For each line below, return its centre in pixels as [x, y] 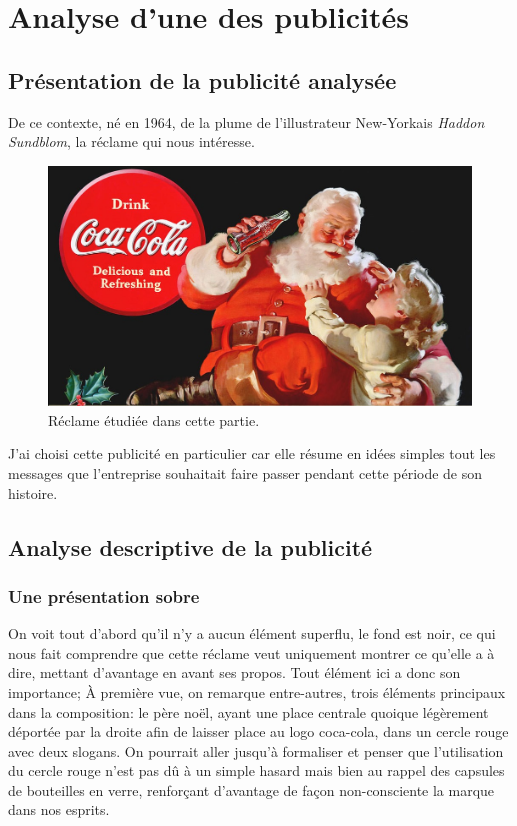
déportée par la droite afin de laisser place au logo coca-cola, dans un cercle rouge [258, 731]
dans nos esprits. [59, 809]
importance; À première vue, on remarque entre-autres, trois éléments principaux [257, 691]
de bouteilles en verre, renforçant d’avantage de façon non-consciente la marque [251, 789]
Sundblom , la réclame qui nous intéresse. [131, 141]
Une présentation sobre [104, 595]
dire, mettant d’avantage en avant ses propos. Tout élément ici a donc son [234, 672]
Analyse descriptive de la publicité [190, 546]
